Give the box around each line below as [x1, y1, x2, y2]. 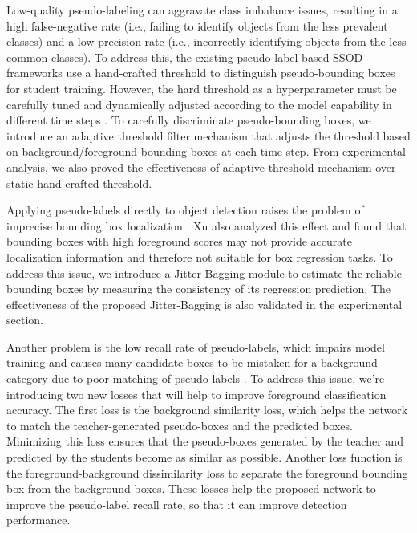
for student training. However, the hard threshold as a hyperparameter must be [6, 79, 397, 96]
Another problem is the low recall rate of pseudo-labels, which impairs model [6, 338, 385, 355]
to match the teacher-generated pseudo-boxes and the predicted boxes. [6, 417, 353, 433]
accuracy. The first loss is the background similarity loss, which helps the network [6, 401, 408, 418]
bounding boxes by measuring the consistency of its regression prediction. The [6, 280, 391, 297]
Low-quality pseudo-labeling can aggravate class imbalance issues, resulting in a [6, 2, 398, 18]
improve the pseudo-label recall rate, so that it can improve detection [6, 495, 347, 512]
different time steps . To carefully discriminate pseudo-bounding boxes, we [6, 112, 371, 128]
